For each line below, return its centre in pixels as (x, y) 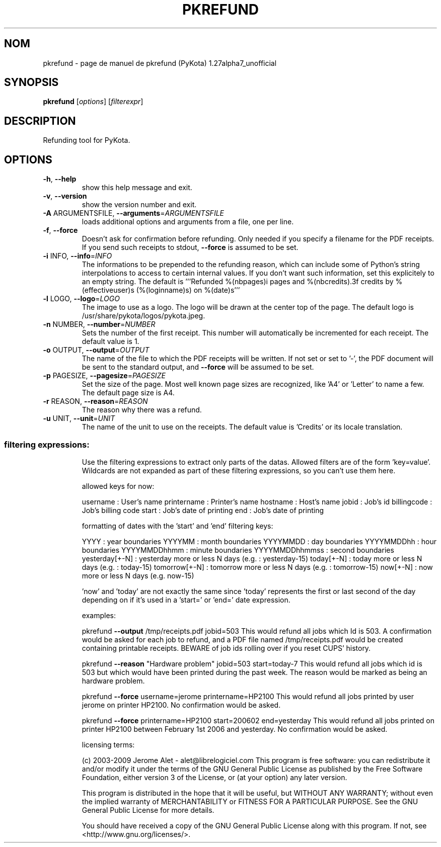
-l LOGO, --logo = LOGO (81, 299)
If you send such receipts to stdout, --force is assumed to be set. (190, 247)
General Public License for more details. (148, 810)
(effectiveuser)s (108, 290)
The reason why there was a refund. (142, 410)
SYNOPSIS (31, 82)
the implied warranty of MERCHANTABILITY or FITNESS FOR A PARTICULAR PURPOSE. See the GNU (250, 801)
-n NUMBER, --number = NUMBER (99, 324)
